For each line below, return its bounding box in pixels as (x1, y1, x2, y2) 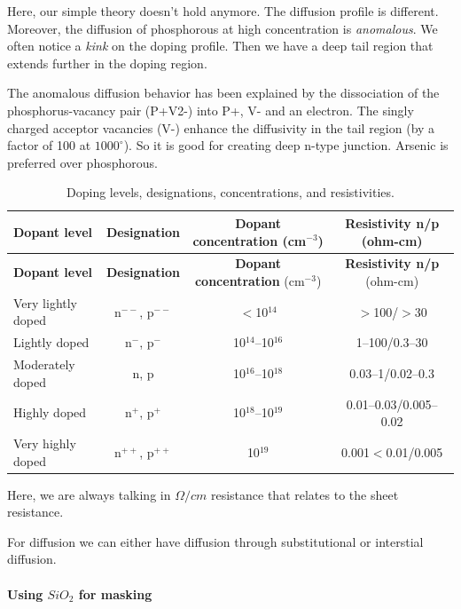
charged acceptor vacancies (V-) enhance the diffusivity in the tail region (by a (7, 118, 435, 137)
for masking (78, 584, 152, 603)
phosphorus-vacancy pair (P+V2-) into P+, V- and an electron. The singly (7, 100, 414, 119)
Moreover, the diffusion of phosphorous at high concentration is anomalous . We (7, 19, 438, 37)
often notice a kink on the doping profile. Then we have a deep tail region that (7, 36, 434, 55)
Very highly (13, 433, 76, 452)
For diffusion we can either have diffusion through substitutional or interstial (7, 532, 424, 550)
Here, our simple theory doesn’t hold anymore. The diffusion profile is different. (7, 2, 439, 20)
